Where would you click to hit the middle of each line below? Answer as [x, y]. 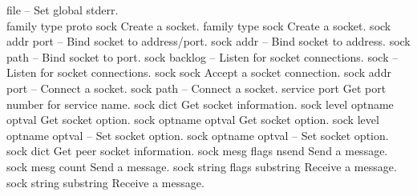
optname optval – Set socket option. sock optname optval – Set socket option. [198, 135]
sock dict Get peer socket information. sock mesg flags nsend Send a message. [197, 151]
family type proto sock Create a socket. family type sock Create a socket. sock [199, 25]
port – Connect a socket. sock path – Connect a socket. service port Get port [196, 88]
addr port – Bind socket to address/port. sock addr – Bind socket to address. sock [208, 41]
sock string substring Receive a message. [105, 182]
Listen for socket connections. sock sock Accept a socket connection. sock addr [199, 72]
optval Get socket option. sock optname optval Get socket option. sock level [193, 120]
